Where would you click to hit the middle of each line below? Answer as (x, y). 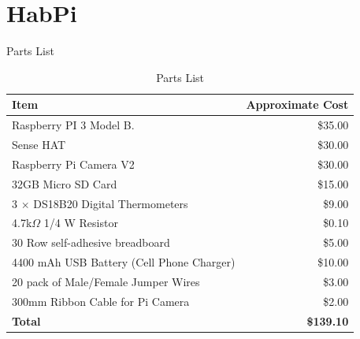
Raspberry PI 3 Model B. (73, 125)
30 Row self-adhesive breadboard (91, 242)
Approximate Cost (297, 104)
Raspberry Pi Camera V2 (73, 164)
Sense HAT (39, 144)
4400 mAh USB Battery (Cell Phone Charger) (124, 262)
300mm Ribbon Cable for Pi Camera (101, 301)
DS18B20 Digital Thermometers (111, 203)
